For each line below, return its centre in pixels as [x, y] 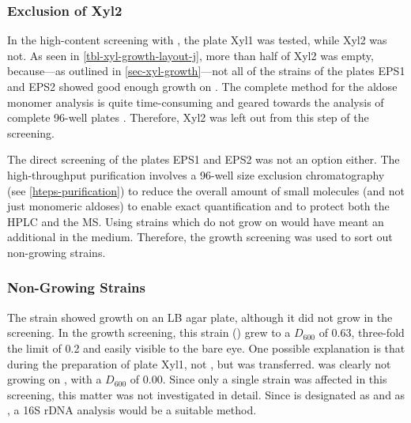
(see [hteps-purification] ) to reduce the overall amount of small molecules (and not [206, 190]
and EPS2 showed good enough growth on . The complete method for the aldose [202, 86]
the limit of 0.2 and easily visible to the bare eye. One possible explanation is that [206, 347]
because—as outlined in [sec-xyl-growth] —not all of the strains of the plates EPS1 [206, 71]
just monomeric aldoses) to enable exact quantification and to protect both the [198, 206]
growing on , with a [55, 379]
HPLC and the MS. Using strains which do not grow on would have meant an [196, 221]
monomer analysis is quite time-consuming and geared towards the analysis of [196, 102]
